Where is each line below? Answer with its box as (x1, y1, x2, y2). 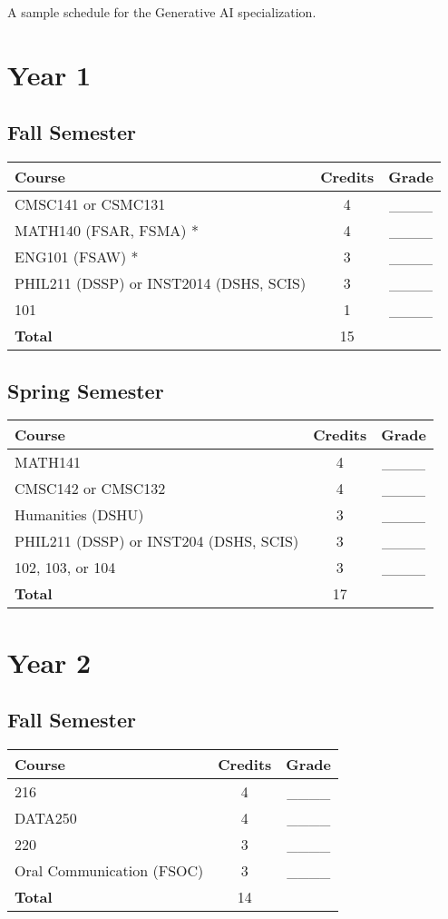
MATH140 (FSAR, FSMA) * (15, 220, 199, 242)
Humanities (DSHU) (15, 504, 144, 526)
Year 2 (7, 643, 92, 680)
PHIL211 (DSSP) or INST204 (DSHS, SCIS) (15, 530, 299, 552)
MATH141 (15, 451, 81, 473)
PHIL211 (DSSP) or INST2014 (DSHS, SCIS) (15, 272, 307, 294)
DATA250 (15, 806, 77, 828)
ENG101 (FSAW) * (15, 246, 139, 268)
